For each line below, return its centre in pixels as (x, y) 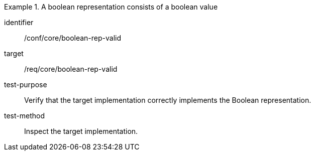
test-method (24, 116)
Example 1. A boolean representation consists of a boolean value (111, 7)
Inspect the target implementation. (81, 131)
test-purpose (26, 85)
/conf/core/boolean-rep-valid (73, 38)
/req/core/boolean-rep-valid (71, 69)
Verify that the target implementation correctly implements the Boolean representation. (168, 100)
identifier (19, 22)
